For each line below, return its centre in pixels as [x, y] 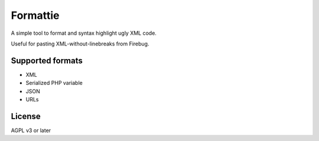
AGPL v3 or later [31, 130]
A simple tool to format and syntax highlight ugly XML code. [84, 33]
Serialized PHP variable [54, 83]
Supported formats [47, 60]
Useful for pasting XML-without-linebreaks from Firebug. [80, 44]
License [26, 116]
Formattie [35, 15]
